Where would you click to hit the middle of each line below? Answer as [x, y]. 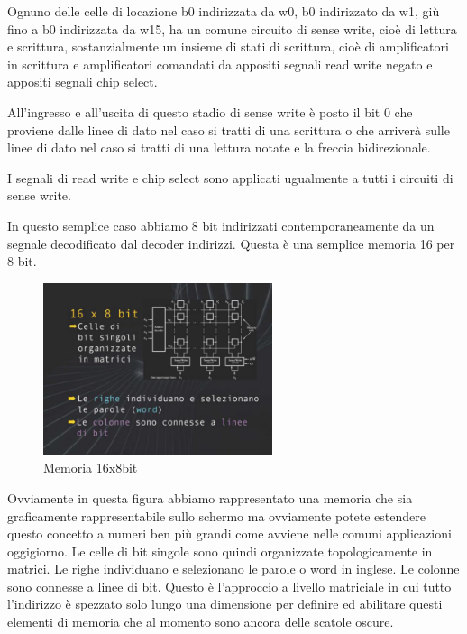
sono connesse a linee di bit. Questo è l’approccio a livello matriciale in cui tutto [229, 586]
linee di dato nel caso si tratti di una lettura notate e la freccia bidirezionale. [219, 147]
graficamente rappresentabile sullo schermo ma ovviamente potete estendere [217, 515]
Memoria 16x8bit [91, 468]
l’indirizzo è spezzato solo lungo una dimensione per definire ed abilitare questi [225, 604]
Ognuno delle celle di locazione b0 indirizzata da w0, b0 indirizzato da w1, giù [224, 11]
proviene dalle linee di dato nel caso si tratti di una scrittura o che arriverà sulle [229, 129]
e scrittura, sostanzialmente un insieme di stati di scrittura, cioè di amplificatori [228, 46]
